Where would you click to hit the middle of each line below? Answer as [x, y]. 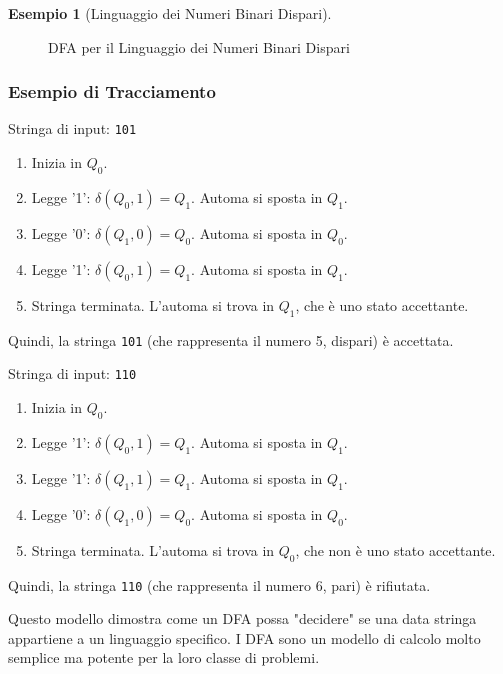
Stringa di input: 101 [72, 128]
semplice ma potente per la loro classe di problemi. [164, 657]
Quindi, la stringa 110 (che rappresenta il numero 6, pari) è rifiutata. [219, 584]
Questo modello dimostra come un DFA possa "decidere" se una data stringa [242, 618]
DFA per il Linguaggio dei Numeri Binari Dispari [199, 46]
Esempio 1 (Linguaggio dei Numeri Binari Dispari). [170, 13]
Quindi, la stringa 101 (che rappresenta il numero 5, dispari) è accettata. [231, 339]
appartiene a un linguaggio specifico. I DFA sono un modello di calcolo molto [244, 637]
